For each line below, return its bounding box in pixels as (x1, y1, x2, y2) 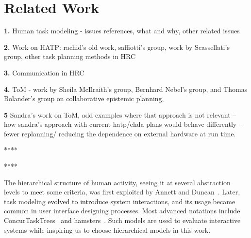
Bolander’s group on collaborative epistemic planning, (4, 93, 164, 104)
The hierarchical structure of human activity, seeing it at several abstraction (4, 177, 231, 187)
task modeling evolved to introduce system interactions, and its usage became (4, 196, 235, 206)
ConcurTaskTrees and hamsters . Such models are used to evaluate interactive (4, 215, 241, 225)
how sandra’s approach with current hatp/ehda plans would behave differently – (4, 119, 242, 129)
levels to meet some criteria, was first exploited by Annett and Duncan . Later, (4, 187, 240, 197)
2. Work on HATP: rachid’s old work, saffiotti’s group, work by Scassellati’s (4, 42, 230, 52)
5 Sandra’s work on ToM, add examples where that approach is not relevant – (4, 109, 236, 119)
